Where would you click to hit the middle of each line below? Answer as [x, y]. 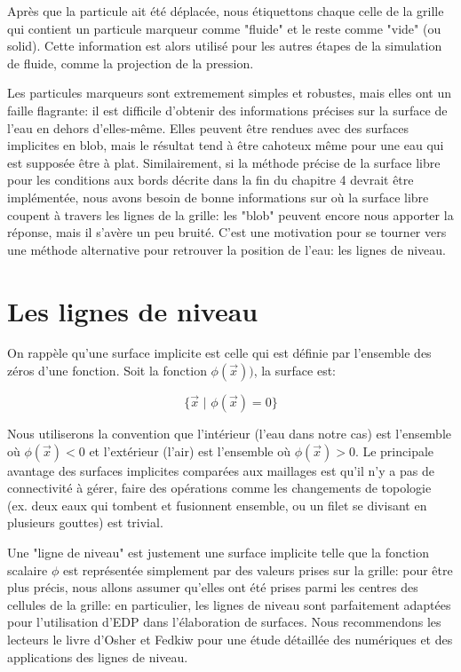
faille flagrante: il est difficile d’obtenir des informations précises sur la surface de [227, 110]
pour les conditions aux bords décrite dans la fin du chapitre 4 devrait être [211, 180]
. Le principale [394, 451]
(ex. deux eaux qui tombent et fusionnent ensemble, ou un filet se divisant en [217, 505]
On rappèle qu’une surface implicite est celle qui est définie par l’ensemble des [219, 353]
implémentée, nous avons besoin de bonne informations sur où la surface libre [218, 197]
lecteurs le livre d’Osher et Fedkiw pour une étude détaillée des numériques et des [230, 639]
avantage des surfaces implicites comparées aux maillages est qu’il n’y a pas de [221, 470]
